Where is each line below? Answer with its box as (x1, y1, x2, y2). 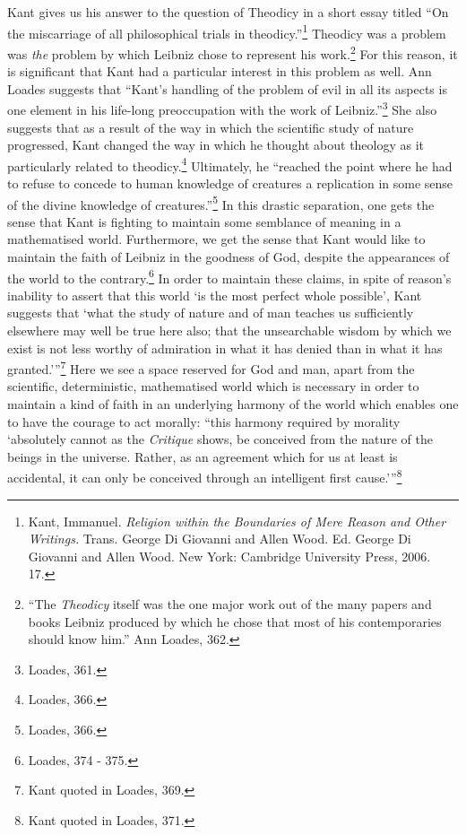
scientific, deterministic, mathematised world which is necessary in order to (7, 377, 419, 396)
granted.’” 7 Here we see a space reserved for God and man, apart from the (7, 357, 415, 378)
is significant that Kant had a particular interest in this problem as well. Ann (7, 62, 432, 81)
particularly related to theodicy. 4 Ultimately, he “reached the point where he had (7, 153, 453, 175)
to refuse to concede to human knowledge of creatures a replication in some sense (7, 173, 453, 192)
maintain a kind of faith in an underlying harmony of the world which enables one (7, 395, 459, 413)
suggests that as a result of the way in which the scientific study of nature (7, 117, 414, 136)
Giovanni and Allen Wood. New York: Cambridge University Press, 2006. (28, 546, 431, 565)
